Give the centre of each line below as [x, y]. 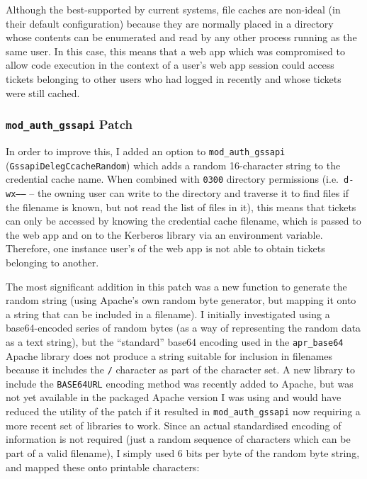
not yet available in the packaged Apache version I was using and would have [174, 397]
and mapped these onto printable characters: [103, 467]
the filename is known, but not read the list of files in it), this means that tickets [181, 207]
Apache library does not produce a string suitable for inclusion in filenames [169, 355]
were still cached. [43, 92]
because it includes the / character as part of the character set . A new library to [181, 370]
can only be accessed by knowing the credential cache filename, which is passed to [183, 221]
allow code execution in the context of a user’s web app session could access [170, 65]
